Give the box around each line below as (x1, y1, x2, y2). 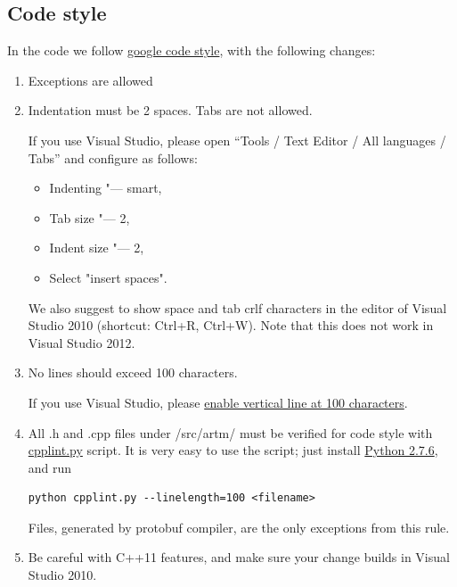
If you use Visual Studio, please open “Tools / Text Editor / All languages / (28, 130, 446, 149)
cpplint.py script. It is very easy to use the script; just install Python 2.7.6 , (28, 441, 438, 459)
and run (28, 458, 72, 476)
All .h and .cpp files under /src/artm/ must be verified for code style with (28, 423, 433, 442)
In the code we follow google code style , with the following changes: (7, 41, 376, 60)
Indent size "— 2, (49, 238, 144, 257)
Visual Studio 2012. (28, 333, 135, 351)
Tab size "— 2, (49, 208, 130, 227)
